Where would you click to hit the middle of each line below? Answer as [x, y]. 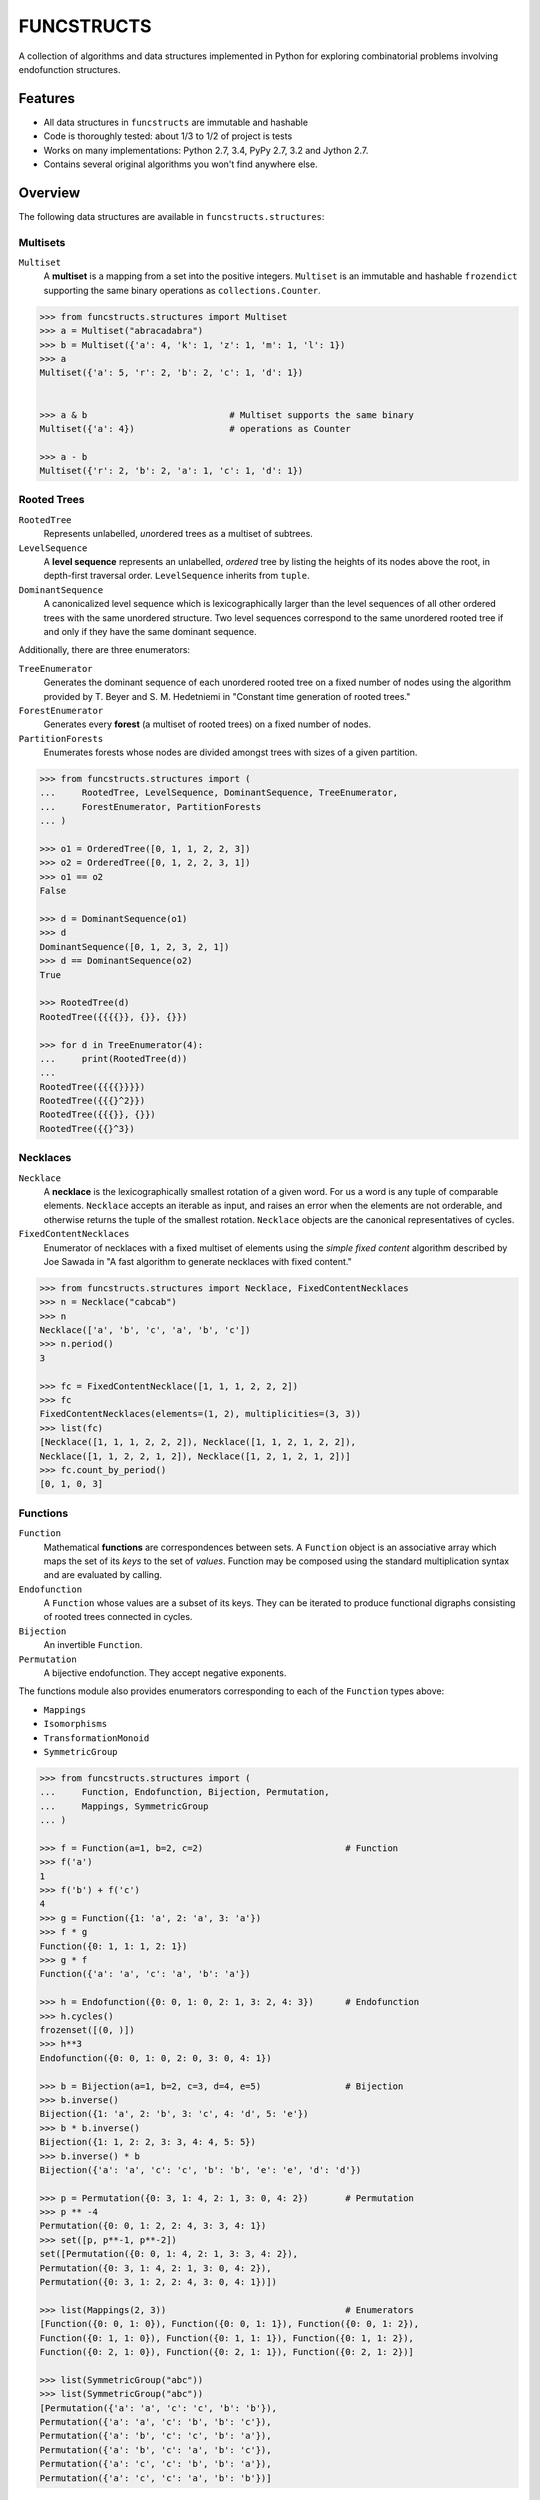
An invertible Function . [93, 1645]
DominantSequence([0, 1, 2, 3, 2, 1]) [134, 946]
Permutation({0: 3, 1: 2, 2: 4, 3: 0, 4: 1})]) [158, 2282]
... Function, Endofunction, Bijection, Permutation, [184, 1792]
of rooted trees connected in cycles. [118, 1617]
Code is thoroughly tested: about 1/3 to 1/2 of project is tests [168, 136]
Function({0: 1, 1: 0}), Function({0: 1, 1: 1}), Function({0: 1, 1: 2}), [227, 2338]
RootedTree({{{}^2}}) [92, 1101]
